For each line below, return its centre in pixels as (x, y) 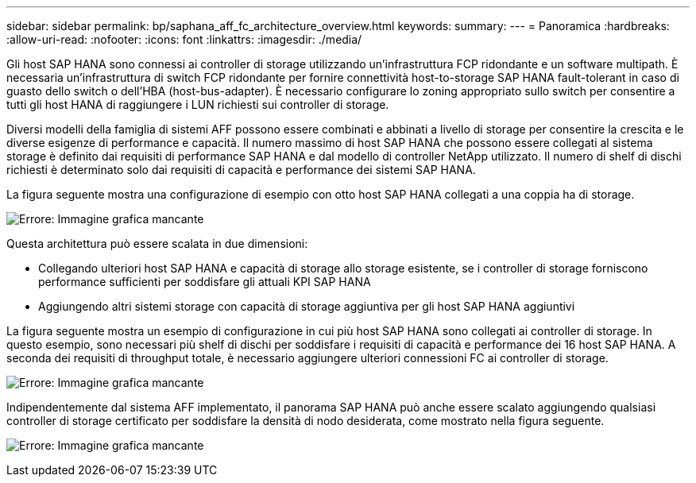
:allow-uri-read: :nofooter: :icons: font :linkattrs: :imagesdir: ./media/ (184, 39)
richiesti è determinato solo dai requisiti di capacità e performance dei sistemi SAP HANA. (241, 170)
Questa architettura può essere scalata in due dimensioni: (157, 243)
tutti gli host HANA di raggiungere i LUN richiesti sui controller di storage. (198, 104)
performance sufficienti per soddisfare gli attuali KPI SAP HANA (205, 282)
